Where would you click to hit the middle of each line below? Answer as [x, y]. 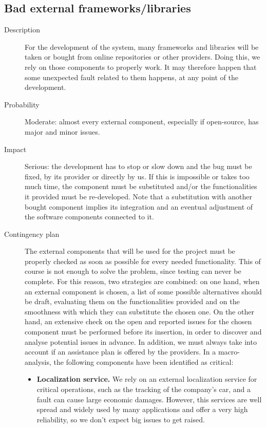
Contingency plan [32, 234]
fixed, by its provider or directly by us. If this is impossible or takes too [137, 176]
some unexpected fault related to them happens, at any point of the [131, 77]
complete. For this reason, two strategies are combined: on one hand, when [142, 281]
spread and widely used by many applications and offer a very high [142, 409]
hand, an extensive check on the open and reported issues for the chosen [138, 321]
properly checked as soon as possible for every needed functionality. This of [143, 261]
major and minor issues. [62, 131]
